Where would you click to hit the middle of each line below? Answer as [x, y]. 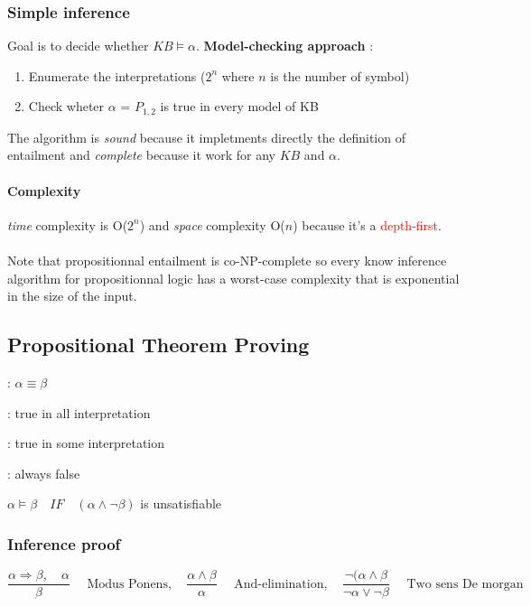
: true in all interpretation [79, 412]
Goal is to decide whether [78, 46]
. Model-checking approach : [285, 46]
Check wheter [66, 106]
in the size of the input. [72, 296]
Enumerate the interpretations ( [117, 75]
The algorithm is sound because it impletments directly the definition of [206, 137]
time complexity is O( [68, 224]
